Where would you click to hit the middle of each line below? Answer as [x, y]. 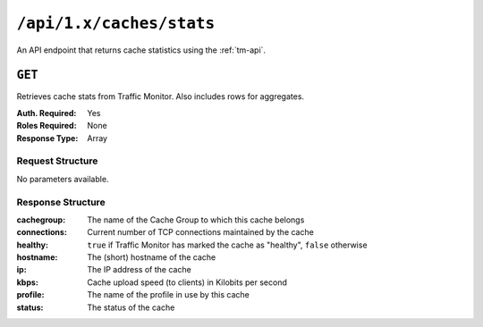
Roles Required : [47, 126]
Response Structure [61, 202]
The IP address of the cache [139, 270]
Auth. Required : [47, 113]
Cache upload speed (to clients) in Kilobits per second [187, 282]
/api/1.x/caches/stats [116, 23]
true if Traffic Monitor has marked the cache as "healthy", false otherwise [227, 245]
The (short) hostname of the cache [152, 257]
